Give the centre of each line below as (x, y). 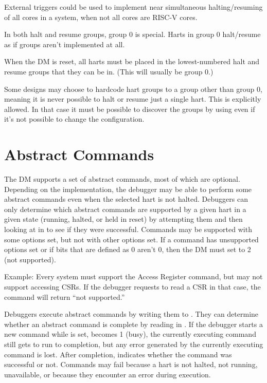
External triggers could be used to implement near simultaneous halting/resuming (133, 7)
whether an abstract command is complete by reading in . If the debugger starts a (133, 324)
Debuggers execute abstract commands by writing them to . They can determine (131, 314)
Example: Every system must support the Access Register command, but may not (133, 276)
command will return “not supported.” (65, 296)
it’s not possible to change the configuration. (74, 119)
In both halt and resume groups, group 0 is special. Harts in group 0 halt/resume (132, 34)
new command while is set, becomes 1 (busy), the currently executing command (130, 334)
